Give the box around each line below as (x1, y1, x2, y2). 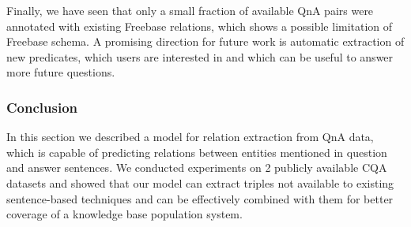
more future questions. (6, 64, 115, 80)
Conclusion (6, 97, 77, 117)
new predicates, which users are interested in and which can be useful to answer (6, 48, 394, 65)
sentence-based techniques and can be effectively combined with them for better (6, 190, 394, 207)
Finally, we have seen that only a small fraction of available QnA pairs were (6, 2, 374, 18)
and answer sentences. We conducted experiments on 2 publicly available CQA (6, 159, 387, 176)
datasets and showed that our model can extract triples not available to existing (6, 174, 394, 191)
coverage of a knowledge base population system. (6, 206, 243, 222)
